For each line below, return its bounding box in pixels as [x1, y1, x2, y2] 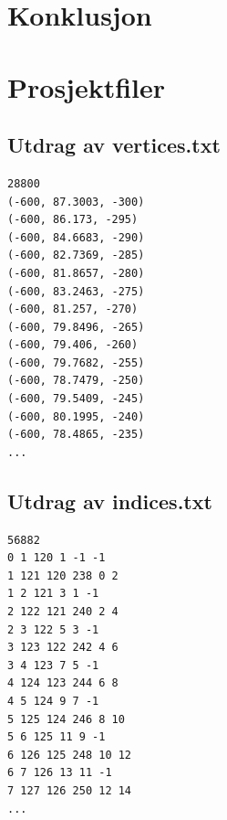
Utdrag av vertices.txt [7, 131, 221, 159]
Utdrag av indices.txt [7, 486, 212, 515]
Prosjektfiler [7, 68, 166, 105]
